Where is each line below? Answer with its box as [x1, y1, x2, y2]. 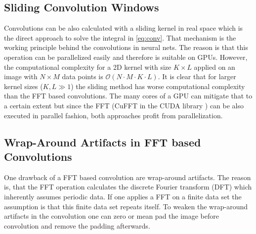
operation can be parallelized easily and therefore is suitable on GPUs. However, [4, 51, 248, 62]
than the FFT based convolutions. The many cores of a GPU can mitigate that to [4, 91, 253, 101]
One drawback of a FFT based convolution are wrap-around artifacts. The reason [4, 172, 251, 182]
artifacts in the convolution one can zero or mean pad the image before [4, 211, 219, 221]
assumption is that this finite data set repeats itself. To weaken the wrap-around [4, 201, 248, 211]
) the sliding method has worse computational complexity [71, 81, 245, 91]
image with [4, 71, 38, 82]
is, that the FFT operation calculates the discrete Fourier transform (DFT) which [4, 182, 252, 192]
